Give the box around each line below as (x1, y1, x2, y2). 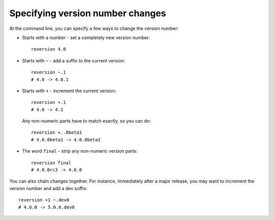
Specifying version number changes (9, 8, 166, 19)
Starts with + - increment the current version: (22, 88, 117, 94)
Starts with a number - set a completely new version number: (22, 34, 150, 41)
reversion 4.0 (31, 46, 66, 52)
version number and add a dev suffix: (9, 185, 88, 191)
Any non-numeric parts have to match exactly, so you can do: (22, 118, 151, 124)
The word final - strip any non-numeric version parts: (22, 148, 138, 154)
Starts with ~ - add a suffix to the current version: (22, 57, 125, 63)
